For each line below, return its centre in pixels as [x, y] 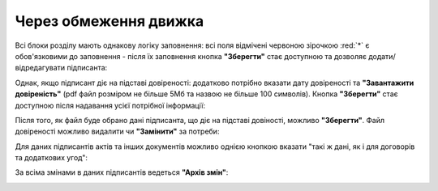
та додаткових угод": [52, 158]
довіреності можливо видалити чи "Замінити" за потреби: [117, 132]
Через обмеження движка [109, 21]
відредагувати [40, 68]
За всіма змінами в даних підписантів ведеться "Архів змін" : [122, 172]
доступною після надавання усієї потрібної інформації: [110, 105]
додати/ [382, 56]
